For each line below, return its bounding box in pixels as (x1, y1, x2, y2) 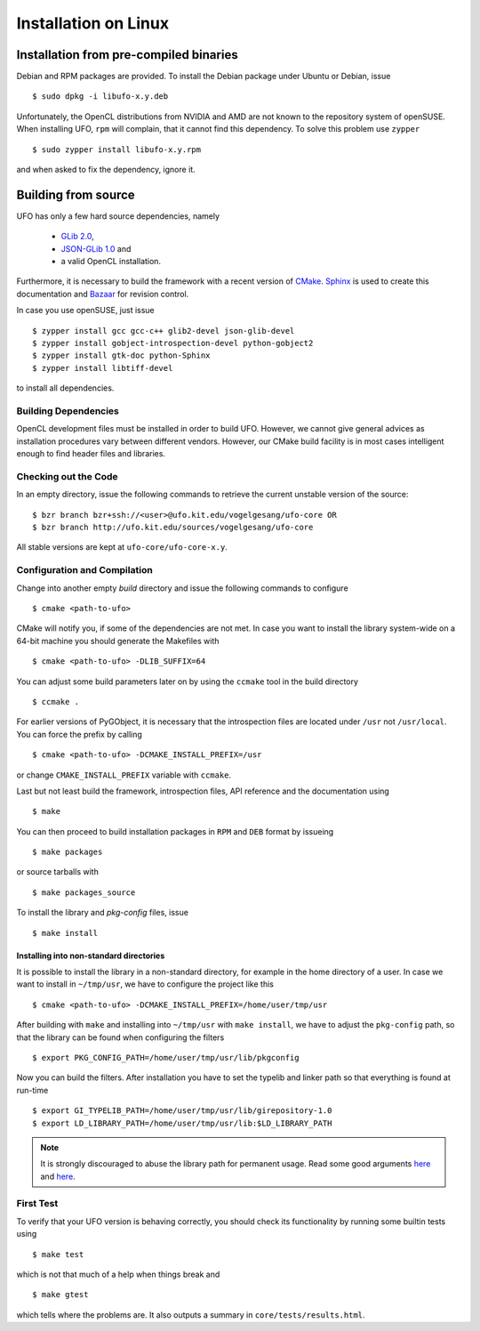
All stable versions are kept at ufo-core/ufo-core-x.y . (16, 542, 228, 553)
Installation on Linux (16, 13, 169, 33)
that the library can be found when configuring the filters (16, 1032, 225, 1043)
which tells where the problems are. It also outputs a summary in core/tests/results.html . (16, 1309, 365, 1320)
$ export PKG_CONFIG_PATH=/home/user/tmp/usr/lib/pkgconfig (32, 1053, 300, 1062)
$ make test (32, 1249, 84, 1259)
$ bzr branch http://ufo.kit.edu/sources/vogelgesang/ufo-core (32, 522, 314, 533)
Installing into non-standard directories (16, 950, 165, 961)
